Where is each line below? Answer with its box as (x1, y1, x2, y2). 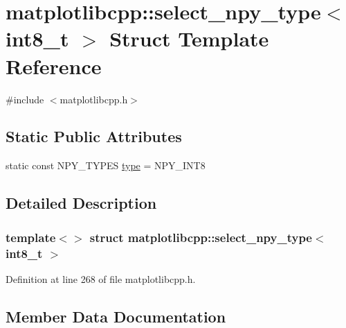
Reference (6, 51, 102, 80)
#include (6, 92, 44, 106)
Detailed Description (6, 192, 157, 214)
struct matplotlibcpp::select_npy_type (89, 228, 312, 245)
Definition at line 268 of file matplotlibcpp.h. (6, 271, 196, 286)
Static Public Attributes (6, 126, 182, 147)
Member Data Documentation (6, 305, 226, 327)
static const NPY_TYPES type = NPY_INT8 (6, 158, 206, 173)
